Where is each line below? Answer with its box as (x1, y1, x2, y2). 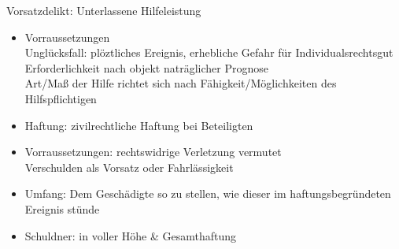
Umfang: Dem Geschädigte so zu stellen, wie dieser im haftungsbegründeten (24, 185, 391, 202)
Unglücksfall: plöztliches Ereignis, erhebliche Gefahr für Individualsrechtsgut (24, 44, 393, 61)
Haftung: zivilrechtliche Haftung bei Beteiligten (24, 117, 253, 133)
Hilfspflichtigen (24, 90, 97, 106)
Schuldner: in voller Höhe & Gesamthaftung (24, 227, 237, 243)
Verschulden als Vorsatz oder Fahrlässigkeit (24, 158, 234, 175)
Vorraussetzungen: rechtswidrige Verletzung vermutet (24, 143, 282, 160)
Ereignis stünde (24, 200, 100, 217)
